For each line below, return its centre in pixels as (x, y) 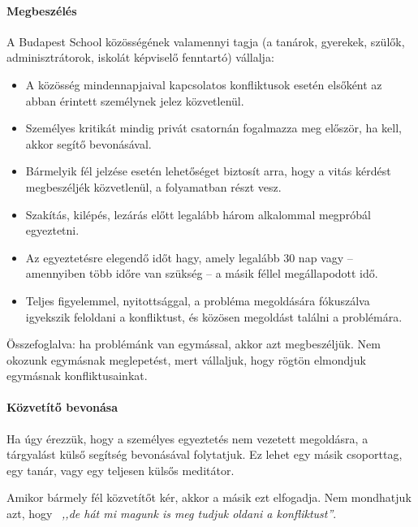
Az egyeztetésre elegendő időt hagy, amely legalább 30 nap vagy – (189, 257)
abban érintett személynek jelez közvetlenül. (135, 100)
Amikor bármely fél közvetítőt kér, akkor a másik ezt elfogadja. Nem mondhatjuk (209, 497)
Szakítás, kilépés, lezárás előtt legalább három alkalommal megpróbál (198, 214)
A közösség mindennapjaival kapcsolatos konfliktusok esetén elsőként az (204, 84)
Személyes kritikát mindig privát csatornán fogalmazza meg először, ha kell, (213, 128)
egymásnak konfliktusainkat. (77, 376)
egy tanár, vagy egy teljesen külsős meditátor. (121, 470)
